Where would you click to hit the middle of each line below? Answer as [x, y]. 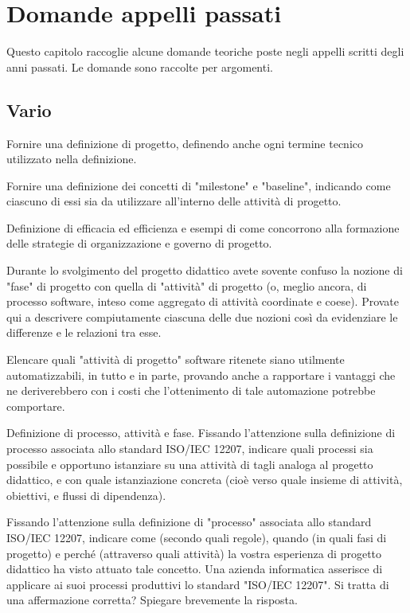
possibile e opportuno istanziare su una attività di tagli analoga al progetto [190, 464]
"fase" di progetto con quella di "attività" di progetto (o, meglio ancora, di [187, 285]
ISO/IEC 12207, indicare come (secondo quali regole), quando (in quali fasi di [197, 537]
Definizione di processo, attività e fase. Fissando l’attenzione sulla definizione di [201, 433]
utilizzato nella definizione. [72, 159]
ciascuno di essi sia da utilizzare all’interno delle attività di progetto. [174, 201]
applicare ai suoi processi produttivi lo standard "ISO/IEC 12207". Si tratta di [198, 584]
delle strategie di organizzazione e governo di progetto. [139, 243]
